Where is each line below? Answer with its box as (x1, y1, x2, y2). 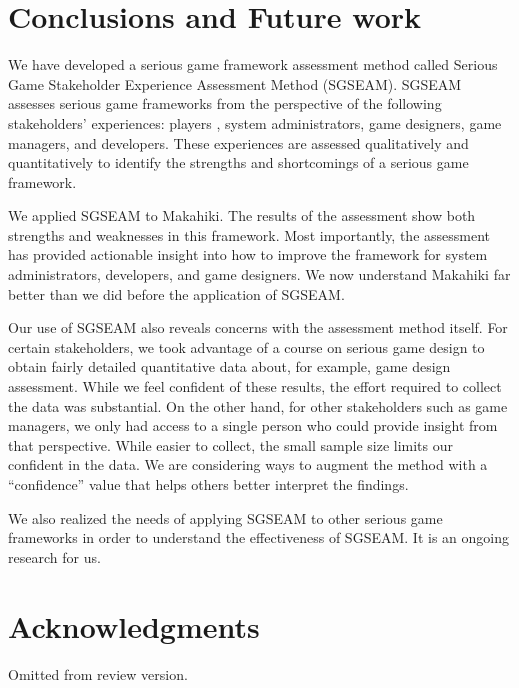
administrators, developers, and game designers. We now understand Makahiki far (8, 264, 511, 285)
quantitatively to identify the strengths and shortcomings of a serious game (8, 152, 469, 173)
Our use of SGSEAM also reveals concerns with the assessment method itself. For (8, 317, 508, 338)
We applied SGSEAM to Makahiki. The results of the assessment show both (8, 205, 476, 226)
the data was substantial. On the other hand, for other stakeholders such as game (8, 395, 508, 416)
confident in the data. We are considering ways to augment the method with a (8, 454, 488, 475)
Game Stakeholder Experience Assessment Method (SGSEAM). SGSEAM (8, 73, 462, 94)
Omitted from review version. (8, 663, 188, 684)
